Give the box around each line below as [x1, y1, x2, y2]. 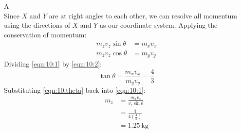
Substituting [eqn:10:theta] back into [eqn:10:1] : [4, 85, 146, 95]
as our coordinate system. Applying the [99, 20, 218, 30]
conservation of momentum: [4, 29, 87, 39]
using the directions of [4, 20, 70, 30]
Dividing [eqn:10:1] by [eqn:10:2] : [4, 59, 102, 69]
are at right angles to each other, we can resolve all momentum [49, 10, 237, 20]
